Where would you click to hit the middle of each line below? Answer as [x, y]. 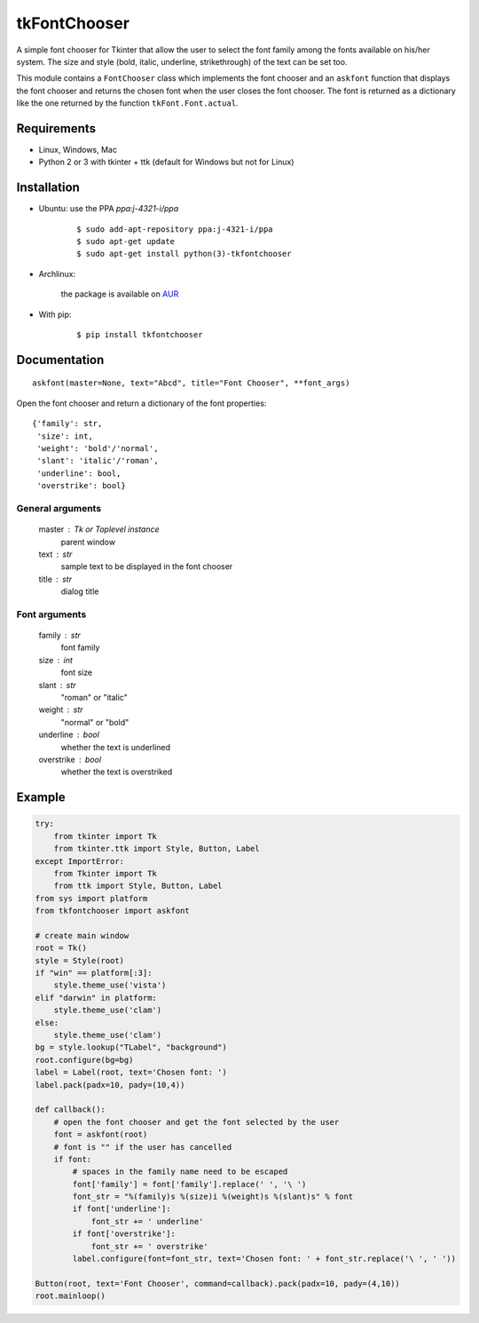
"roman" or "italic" [94, 697]
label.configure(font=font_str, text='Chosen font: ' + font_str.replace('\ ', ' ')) [264, 1259]
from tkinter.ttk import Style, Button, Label [157, 849]
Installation [48, 188]
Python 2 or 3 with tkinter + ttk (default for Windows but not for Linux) [166, 162]
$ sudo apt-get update [126, 242]
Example [41, 798]
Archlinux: [57, 273]
